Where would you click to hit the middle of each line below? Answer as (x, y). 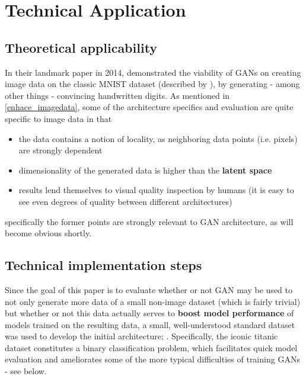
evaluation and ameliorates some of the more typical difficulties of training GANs (152, 359)
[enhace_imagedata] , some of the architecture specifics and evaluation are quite (149, 107)
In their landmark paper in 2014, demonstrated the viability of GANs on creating (153, 72)
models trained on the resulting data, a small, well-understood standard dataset (150, 324)
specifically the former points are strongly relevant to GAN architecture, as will (149, 221)
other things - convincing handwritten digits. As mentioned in (117, 95)
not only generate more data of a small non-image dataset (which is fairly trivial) (153, 301)
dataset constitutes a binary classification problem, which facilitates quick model (151, 347)
